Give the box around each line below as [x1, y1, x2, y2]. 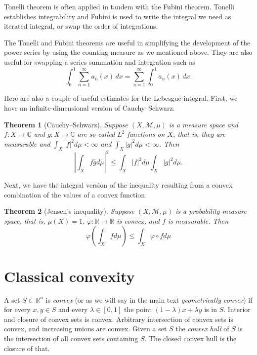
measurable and [4, 138, 50, 149]
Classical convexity [4, 266, 135, 286]
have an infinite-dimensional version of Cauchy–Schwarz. [4, 102, 175, 113]
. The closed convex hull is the [144, 333, 237, 343]
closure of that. [4, 343, 50, 353]
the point [124, 304, 152, 315]
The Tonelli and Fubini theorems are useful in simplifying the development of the [4, 37, 251, 47]
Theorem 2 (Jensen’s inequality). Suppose [4, 206, 134, 216]
